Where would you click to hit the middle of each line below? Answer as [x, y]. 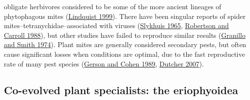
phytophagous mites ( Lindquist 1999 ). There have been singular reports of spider [125, 16]
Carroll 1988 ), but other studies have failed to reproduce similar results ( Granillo [125, 35]
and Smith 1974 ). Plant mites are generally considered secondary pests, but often [125, 44]
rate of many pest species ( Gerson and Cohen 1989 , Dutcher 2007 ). [104, 63]
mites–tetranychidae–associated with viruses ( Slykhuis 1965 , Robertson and [116, 25]
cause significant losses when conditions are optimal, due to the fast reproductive [125, 54]
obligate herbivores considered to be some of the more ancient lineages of [113, 6]
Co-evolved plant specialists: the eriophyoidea [121, 90]
